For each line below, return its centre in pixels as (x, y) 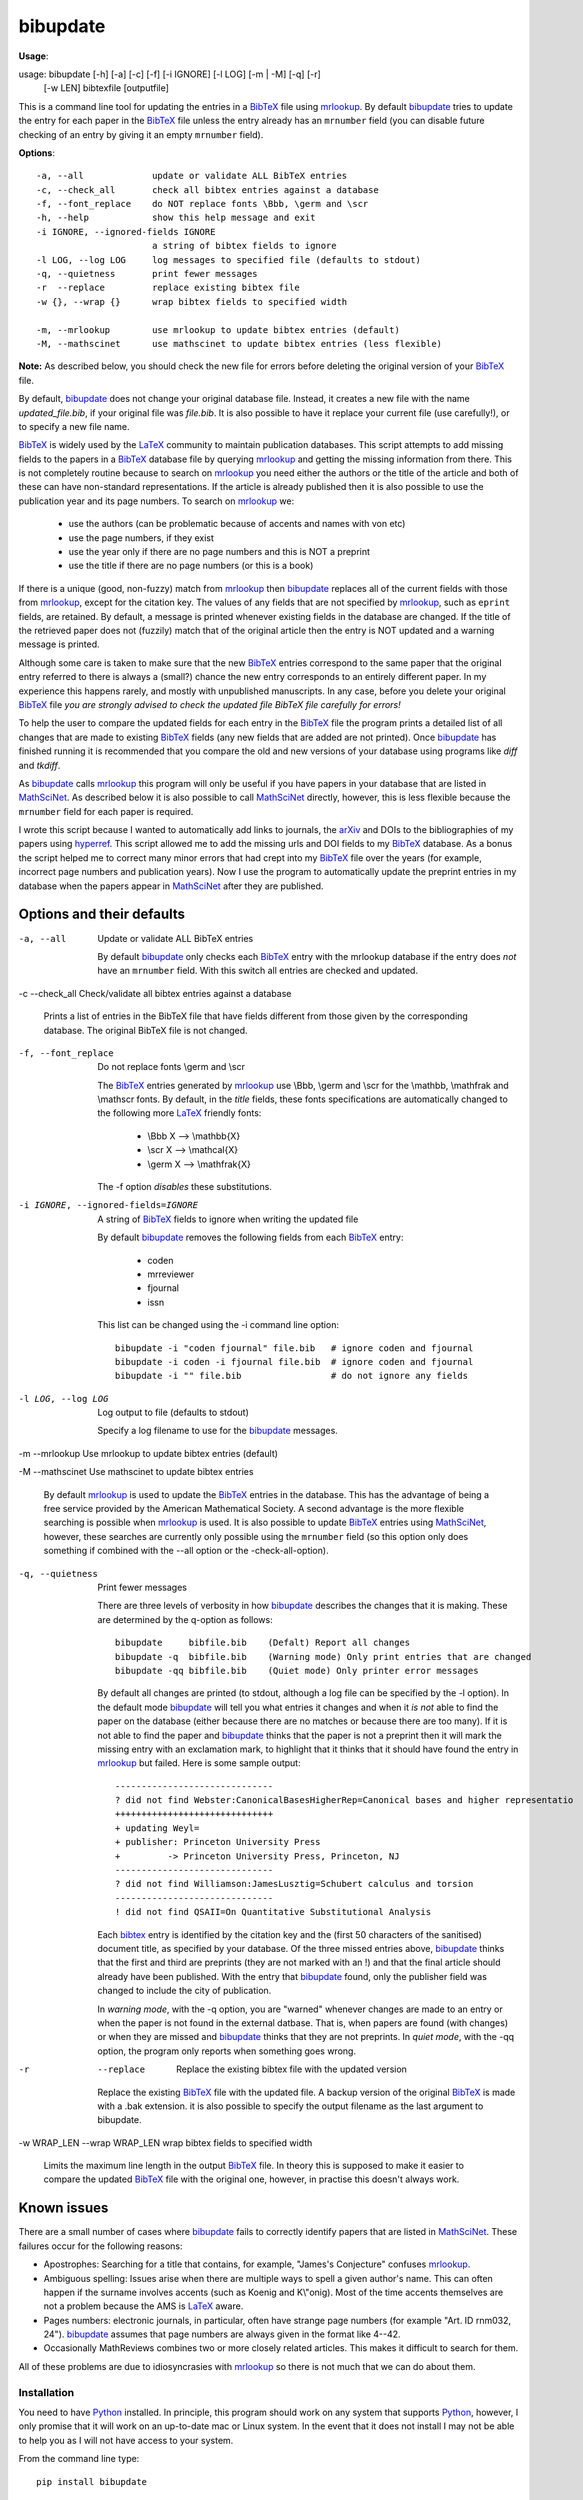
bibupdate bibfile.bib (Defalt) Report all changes (263, 1643)
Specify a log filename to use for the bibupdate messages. (218, 1431)
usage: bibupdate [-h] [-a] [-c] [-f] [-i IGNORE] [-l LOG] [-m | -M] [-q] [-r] (170, 74)
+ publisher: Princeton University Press (218, 1842)
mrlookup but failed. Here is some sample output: (199, 1763)
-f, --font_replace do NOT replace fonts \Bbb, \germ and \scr (202, 204)
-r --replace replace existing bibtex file (168, 288)
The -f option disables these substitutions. (184, 1187)
